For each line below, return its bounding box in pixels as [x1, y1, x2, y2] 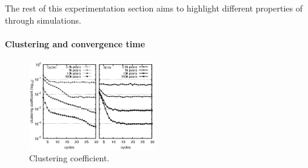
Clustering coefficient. [29, 152, 110, 164]
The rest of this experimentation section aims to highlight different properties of [5, 2, 303, 14]
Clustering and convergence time [5, 37, 146, 50]
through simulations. [5, 13, 81, 26]
